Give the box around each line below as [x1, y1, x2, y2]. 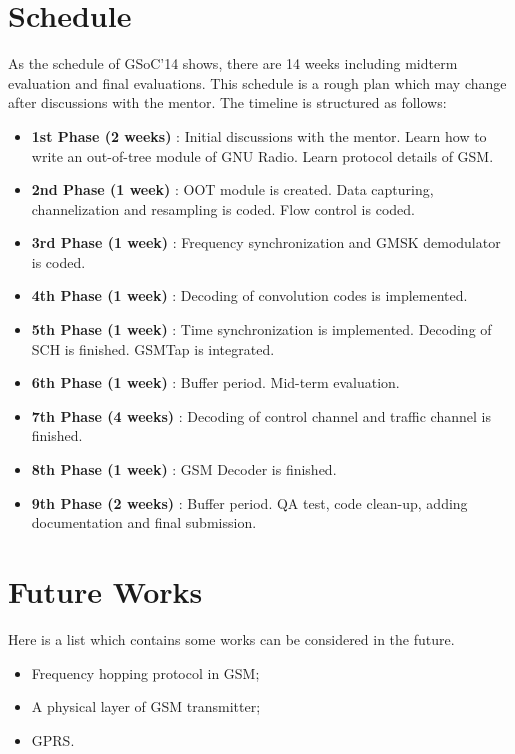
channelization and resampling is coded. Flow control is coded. [31, 198, 415, 219]
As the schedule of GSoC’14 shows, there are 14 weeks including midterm [8, 53, 458, 74]
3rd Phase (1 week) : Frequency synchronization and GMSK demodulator [31, 232, 501, 253]
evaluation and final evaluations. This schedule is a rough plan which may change [8, 72, 507, 93]
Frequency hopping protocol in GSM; [31, 662, 260, 683]
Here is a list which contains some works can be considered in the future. [8, 628, 455, 649]
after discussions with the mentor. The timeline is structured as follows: [8, 92, 447, 113]
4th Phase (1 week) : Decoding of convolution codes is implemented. [31, 285, 468, 306]
